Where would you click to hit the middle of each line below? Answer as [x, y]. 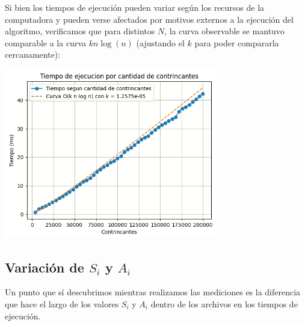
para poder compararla [237, 42]
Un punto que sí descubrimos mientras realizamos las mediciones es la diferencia [153, 292]
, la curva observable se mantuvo [224, 31]
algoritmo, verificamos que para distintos [80, 31]
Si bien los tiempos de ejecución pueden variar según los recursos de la [135, 7]
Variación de [45, 267]
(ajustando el [160, 42]
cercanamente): [33, 54]
